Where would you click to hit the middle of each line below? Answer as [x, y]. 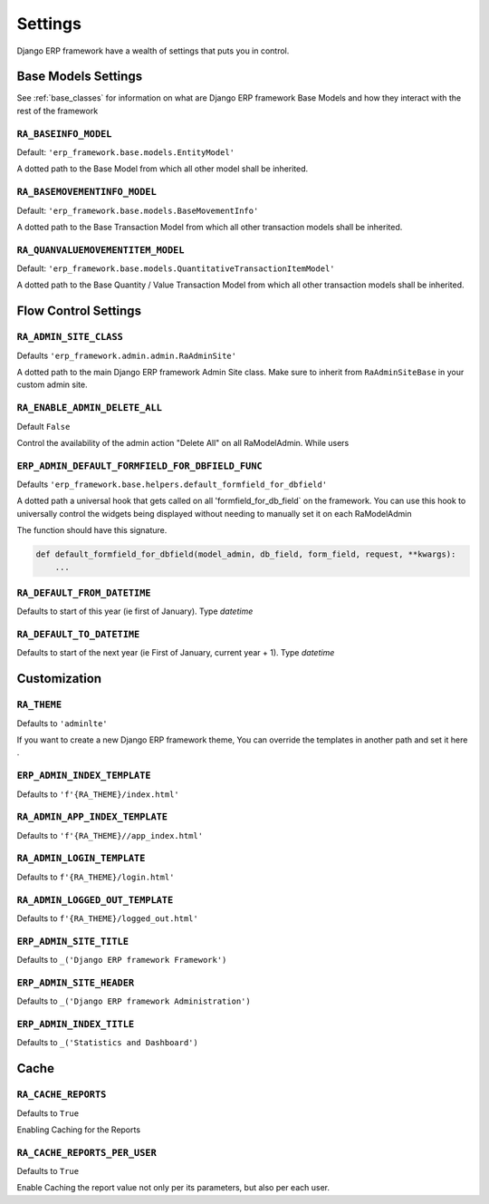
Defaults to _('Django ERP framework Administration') [134, 1001]
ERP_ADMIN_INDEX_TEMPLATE [84, 776]
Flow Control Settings [79, 311]
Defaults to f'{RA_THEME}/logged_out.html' [107, 918]
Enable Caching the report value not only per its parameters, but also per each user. [173, 1188]
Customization [59, 679]
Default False [43, 426]
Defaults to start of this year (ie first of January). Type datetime [135, 611]
